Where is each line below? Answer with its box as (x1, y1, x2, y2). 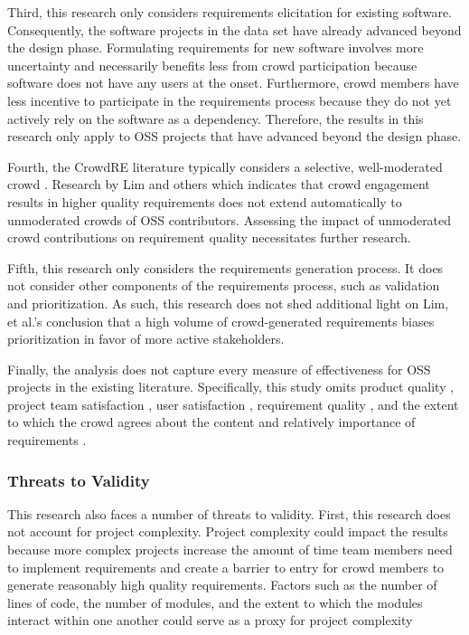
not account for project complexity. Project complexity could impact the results (7, 522, 448, 541)
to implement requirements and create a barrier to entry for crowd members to (7, 557, 445, 576)
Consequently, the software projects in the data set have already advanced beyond (7, 20, 462, 39)
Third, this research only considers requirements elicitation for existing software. (7, 3, 453, 21)
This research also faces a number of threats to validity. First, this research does (7, 504, 451, 523)
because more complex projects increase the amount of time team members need (7, 540, 453, 559)
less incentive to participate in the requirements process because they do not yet (7, 90, 452, 109)
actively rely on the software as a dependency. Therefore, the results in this (7, 109, 424, 128)
